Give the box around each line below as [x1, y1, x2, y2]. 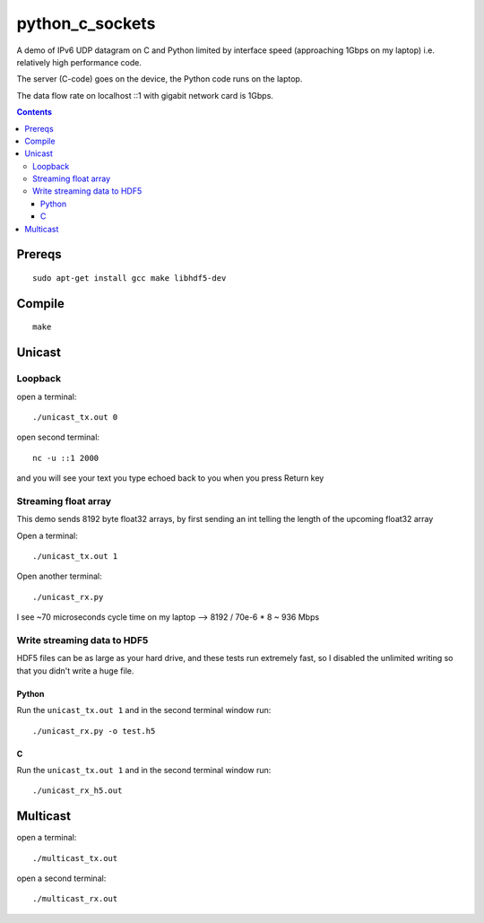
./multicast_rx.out [32, 893, 118, 904]
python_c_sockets [16, 13, 156, 33]
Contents [16, 107, 53, 118]
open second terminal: [16, 431, 100, 443]
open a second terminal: [16, 873, 107, 884]
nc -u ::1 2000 [32, 453, 99, 463]
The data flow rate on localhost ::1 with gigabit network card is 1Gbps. [16, 90, 273, 100]
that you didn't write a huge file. [16, 665, 134, 676]
